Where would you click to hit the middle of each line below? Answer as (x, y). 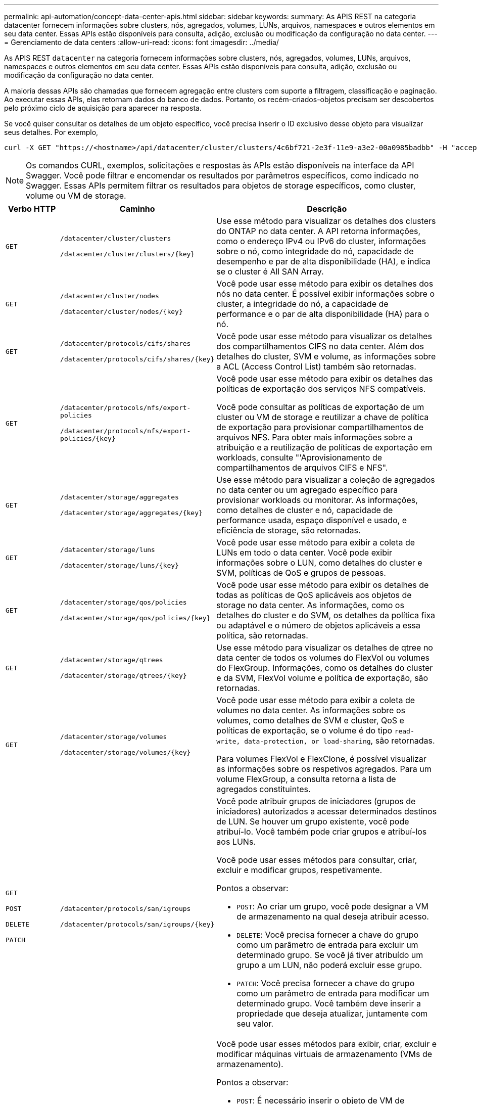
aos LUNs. (236, 842)
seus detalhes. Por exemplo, (51, 132)
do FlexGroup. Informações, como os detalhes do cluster (325, 668)
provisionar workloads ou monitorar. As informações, (317, 500)
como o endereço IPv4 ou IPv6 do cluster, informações (321, 241)
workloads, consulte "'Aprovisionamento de (299, 457)
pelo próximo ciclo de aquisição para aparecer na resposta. (103, 108)
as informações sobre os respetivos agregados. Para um (324, 769)
